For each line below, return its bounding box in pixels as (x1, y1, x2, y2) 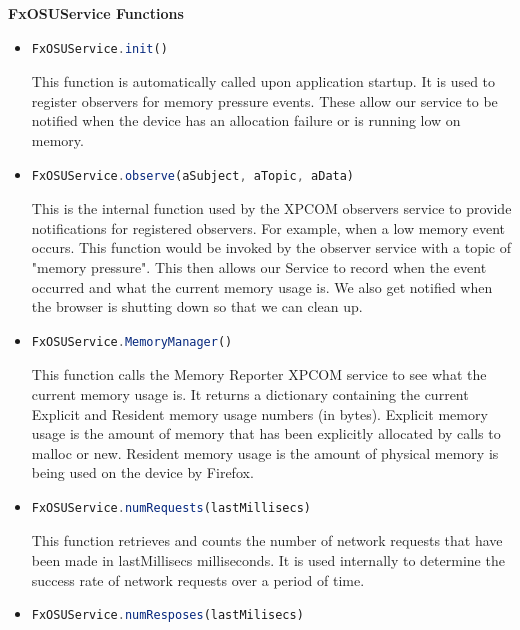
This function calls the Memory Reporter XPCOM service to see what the (31, 364, 487, 385)
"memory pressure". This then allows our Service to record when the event (31, 256, 487, 277)
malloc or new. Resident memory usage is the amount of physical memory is (31, 442, 499, 463)
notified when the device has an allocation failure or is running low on (31, 110, 461, 131)
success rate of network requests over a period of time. (31, 569, 365, 590)
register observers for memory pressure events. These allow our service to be (31, 90, 498, 111)
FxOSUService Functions (8, 3, 184, 23)
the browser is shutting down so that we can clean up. (31, 296, 363, 317)
